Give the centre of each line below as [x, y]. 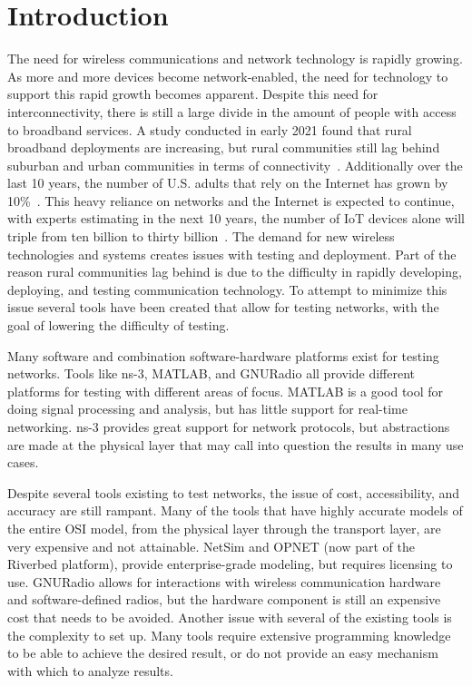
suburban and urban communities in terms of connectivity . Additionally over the [235, 165]
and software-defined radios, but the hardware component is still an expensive [224, 599]
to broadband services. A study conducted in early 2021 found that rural [210, 129]
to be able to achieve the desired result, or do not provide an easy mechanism [223, 653]
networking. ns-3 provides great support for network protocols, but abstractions [229, 426]
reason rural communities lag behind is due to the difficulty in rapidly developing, [235, 272]
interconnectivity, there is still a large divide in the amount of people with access [232, 111]
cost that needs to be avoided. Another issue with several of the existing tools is [230, 617]
